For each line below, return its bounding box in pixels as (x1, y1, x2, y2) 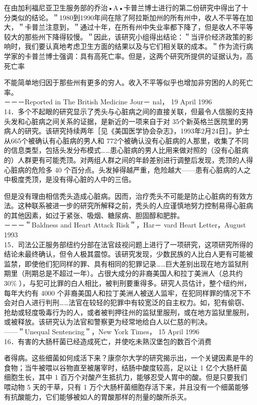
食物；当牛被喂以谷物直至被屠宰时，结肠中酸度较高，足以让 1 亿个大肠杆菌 (4, 362, 248, 372)
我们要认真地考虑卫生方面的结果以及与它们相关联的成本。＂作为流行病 (24, 41, 253, 51)
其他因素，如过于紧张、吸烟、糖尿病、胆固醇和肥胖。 (10, 210, 184, 220)
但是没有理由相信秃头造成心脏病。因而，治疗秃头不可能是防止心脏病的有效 (4, 190, 246, 201)
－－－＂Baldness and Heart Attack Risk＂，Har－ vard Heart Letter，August (4, 220, 246, 230)
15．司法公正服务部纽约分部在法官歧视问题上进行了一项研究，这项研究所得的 (4, 239, 253, 249)
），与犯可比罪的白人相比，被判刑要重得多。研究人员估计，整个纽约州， (19, 278, 251, 288)
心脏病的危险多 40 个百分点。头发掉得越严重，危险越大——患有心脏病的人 (4, 164, 244, 175)
